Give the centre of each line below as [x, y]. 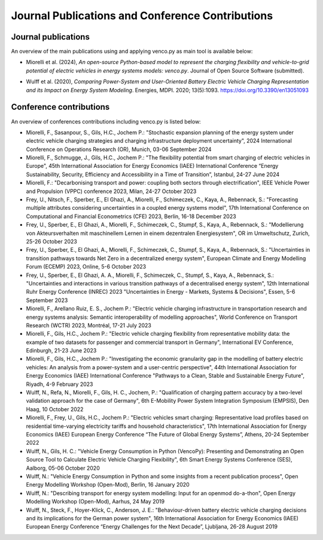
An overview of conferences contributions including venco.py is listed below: [106, 121]
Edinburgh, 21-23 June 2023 [61, 351]
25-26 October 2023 [52, 242]
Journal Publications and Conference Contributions [142, 16]
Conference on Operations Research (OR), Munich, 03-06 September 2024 [119, 149]
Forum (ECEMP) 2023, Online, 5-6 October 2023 [86, 267]
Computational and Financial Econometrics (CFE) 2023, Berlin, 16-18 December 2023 [131, 216]
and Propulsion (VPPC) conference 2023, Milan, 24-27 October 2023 [111, 191]
